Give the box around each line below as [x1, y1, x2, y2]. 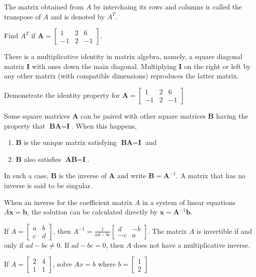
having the [216, 110, 249, 121]
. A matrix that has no [176, 170, 246, 181]
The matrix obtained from [4, 1, 84, 11]
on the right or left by [184, 61, 251, 71]
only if [4, 239, 23, 250]
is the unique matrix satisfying [23, 137, 117, 147]
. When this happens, [72, 120, 137, 131]
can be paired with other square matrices [81, 110, 206, 121]
